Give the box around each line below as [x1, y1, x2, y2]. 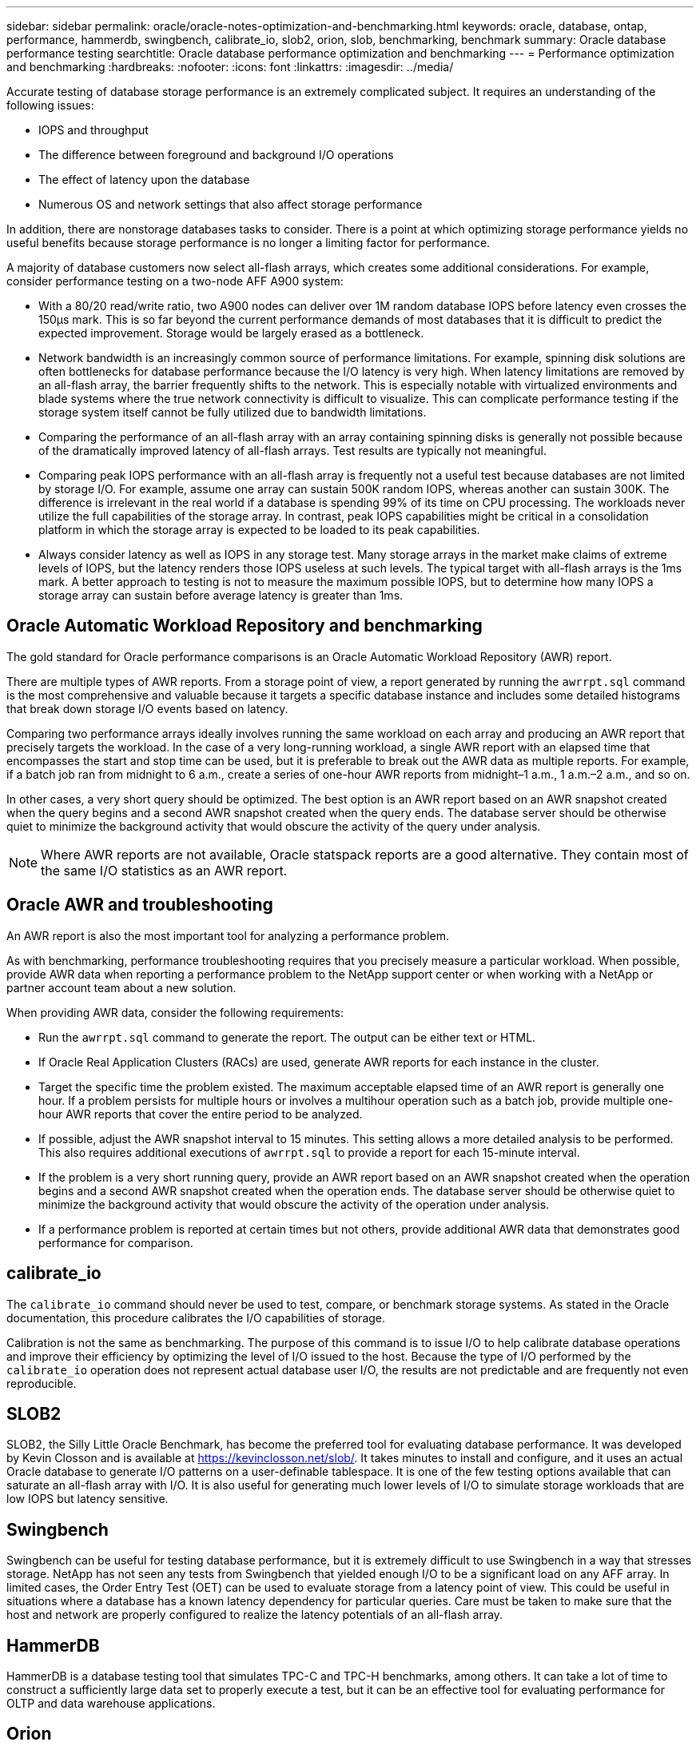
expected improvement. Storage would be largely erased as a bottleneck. [38, 326, 424, 340]
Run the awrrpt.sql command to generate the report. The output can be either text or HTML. [38, 1030, 536, 1044]
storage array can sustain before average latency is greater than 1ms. [38, 588, 404, 602]
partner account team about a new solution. [6, 980, 237, 995]
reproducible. [6, 1376, 77, 1390]
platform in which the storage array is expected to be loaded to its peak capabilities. [38, 523, 480, 536]
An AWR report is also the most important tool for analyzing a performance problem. [6, 928, 450, 943]
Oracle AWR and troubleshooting [6, 895, 273, 915]
